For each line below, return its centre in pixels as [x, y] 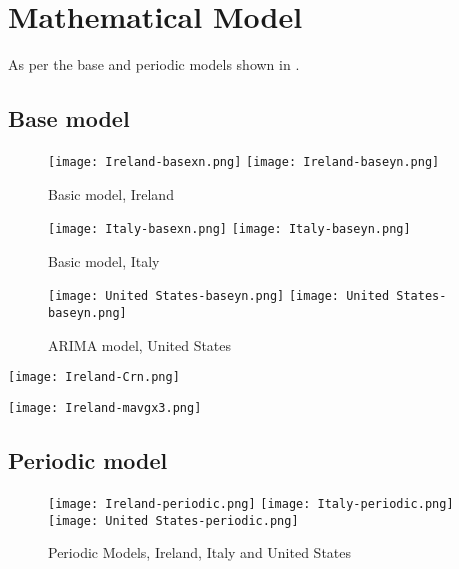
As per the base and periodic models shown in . [154, 64]
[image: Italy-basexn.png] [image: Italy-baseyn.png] [229, 229]
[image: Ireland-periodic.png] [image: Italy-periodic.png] [251, 503]
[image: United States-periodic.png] [173, 520]
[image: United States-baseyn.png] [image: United [219, 296]
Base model [69, 118]
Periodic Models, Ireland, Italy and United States [200, 552]
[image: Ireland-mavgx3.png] [105, 407]
